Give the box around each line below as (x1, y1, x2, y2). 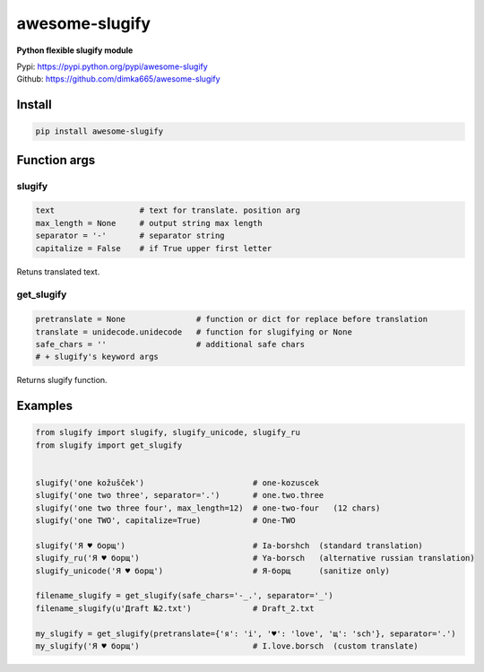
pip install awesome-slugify (35, 127, 164, 136)
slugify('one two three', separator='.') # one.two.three (35, 490, 324, 501)
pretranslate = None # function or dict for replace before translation (35, 314, 428, 325)
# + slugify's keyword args (35, 352, 159, 362)
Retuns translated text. (16, 266, 100, 277)
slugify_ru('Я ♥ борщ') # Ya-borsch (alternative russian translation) (35, 553, 475, 563)
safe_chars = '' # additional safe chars (35, 339, 306, 349)
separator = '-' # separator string (35, 231, 225, 241)
